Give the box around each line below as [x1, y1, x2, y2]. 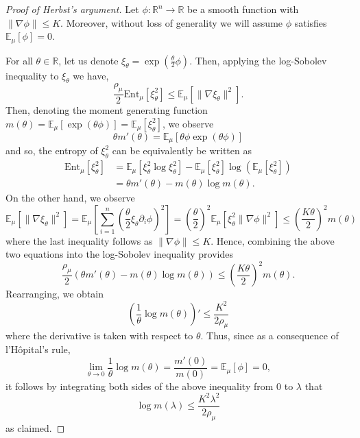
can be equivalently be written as [112, 143, 252, 158]
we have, [73, 68, 109, 82]
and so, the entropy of [5, 143, 98, 158]
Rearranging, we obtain [5, 287, 104, 301]
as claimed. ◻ [5, 420, 65, 435]
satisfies [294, 15, 327, 29]
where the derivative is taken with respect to [5, 328, 193, 343]
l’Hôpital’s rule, [5, 342, 71, 356]
